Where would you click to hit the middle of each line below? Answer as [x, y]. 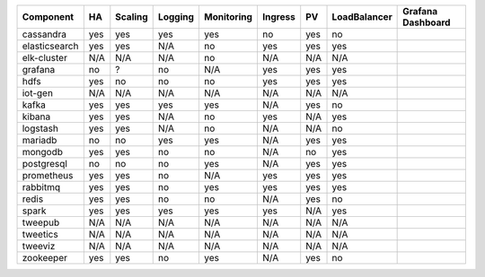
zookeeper [44, 258]
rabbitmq [41, 187]
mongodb [42, 152]
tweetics [40, 234]
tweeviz [39, 246]
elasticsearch [50, 46]
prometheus [48, 175]
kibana [36, 117]
